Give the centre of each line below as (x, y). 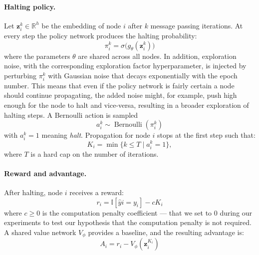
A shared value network (40, 232)
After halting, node (33, 192)
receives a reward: (97, 192)
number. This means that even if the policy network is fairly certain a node (119, 85)
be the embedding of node (81, 25)
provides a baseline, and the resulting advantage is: (166, 232)
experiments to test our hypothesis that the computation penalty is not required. (128, 222)
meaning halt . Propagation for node (96, 135)
